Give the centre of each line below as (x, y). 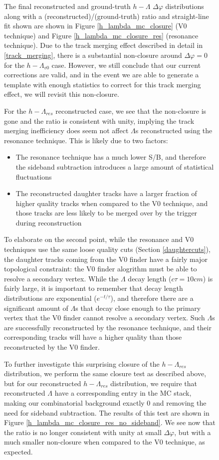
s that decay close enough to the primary (138, 308)
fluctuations (34, 176)
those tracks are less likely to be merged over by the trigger (107, 213)
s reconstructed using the (174, 130)
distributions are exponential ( (50, 298)
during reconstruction (49, 222)
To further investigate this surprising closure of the (82, 363)
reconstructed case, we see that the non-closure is (131, 111)
